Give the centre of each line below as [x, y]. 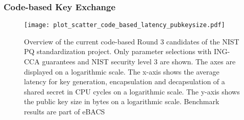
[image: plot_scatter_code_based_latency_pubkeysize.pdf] [125, 25]
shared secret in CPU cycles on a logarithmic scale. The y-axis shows [132, 91]
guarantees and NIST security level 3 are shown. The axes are [139, 62]
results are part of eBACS [65, 112]
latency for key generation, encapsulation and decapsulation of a [125, 81]
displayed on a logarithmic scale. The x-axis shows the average [122, 71]
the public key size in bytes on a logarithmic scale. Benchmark [122, 101]
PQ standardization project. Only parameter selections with [118, 51]
